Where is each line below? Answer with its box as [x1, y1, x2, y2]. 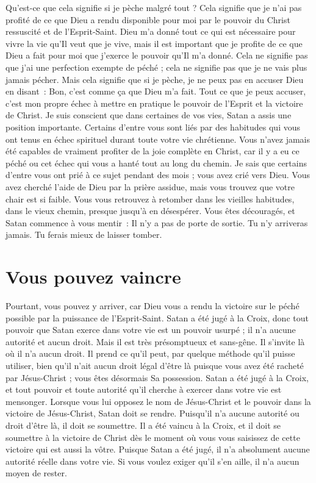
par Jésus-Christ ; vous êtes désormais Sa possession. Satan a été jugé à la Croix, [5, 371, 309, 384]
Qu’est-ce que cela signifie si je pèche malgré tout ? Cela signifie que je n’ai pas [5, 1, 302, 13]
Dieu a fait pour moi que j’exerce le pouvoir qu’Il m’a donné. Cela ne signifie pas [5, 49, 308, 62]
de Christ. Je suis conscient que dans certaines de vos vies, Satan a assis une [5, 109, 292, 121]
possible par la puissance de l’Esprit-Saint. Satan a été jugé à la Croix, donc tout [5, 311, 309, 324]
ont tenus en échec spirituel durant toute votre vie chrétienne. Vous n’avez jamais [5, 132, 310, 145]
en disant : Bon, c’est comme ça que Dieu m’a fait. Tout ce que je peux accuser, [5, 85, 306, 98]
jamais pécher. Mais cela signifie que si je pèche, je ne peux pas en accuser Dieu [5, 73, 304, 85]
